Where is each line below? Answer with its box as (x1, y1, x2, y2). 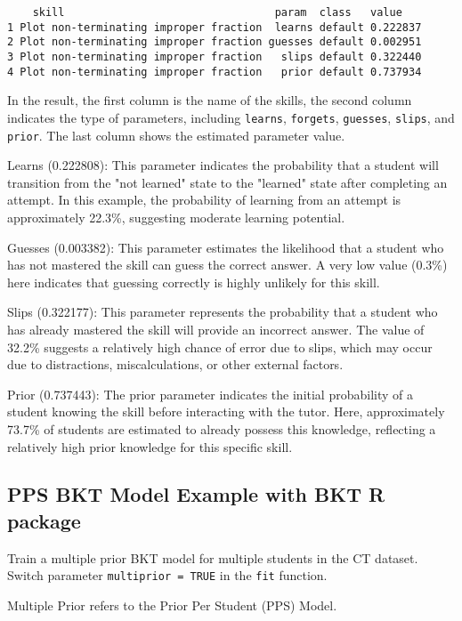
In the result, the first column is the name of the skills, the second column (7, 91, 412, 109)
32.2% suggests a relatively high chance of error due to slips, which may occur (7, 337, 433, 356)
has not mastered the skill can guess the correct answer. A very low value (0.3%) (7, 255, 448, 274)
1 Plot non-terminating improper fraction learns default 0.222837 (7, 20, 422, 34)
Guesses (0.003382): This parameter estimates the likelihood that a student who (7, 238, 444, 256)
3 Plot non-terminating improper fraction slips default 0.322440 (7, 50, 422, 63)
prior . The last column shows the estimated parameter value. (7, 125, 345, 144)
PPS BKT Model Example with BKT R (7, 480, 385, 508)
